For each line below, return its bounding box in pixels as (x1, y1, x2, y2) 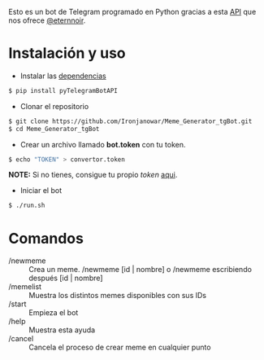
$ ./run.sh (8, 201, 45, 210)
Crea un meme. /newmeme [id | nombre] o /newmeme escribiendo (28, 265, 252, 274)
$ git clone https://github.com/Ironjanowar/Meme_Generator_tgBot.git (8, 117, 253, 125)
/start (8, 299, 27, 309)
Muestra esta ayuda (28, 325, 96, 335)
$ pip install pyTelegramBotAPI (8, 86, 118, 94)
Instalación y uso (8, 44, 126, 63)
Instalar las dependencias (19, 71, 107, 81)
